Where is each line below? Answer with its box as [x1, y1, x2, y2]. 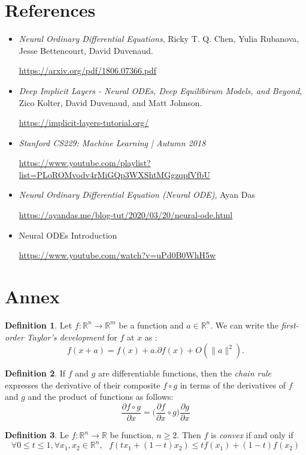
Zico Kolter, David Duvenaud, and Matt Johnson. [19, 96, 202, 109]
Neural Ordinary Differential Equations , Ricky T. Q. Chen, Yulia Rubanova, [19, 32, 299, 45]
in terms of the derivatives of [180, 378, 286, 391]
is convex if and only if [211, 429, 293, 441]
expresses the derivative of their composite [5, 378, 160, 391]
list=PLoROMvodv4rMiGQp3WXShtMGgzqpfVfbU [19, 168, 210, 180]
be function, [110, 429, 154, 441]
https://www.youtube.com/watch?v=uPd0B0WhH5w [19, 249, 216, 261]
